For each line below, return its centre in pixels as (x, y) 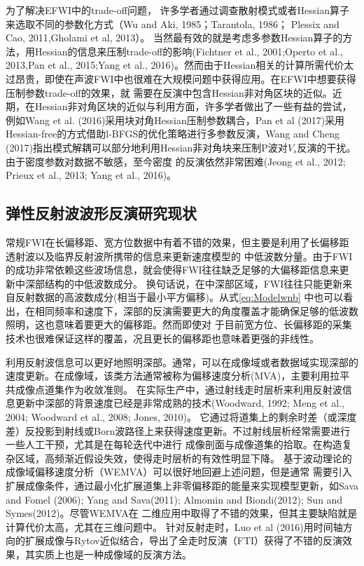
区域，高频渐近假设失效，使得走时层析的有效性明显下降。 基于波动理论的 (183, 458)
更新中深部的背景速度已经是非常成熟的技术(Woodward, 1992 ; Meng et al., (180, 403)
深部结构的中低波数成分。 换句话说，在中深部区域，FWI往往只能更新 (184, 283)
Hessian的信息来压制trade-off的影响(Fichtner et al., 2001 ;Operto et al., (189, 51)
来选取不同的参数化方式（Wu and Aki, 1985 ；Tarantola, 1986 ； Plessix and (173, 23)
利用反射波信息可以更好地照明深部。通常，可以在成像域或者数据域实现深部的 (182, 362)
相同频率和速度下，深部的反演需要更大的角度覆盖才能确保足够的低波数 (196, 310)
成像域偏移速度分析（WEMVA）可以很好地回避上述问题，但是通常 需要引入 (179, 472)
